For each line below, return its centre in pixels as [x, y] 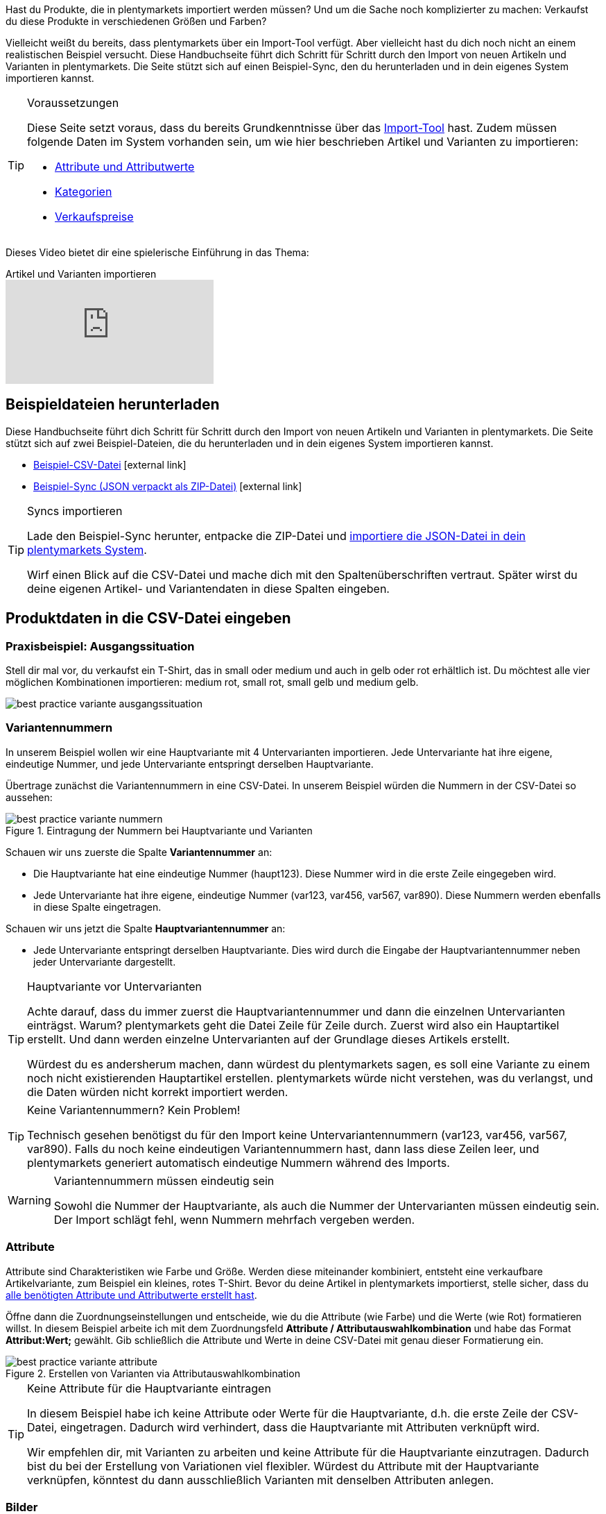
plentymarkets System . [87, 549]
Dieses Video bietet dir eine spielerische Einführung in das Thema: [157, 252]
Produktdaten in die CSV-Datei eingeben [148, 619]
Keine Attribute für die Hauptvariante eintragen [149, 1388]
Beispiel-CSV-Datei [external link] [110, 464]
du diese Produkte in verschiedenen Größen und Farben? [136, 21]
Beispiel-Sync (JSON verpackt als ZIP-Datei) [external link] [168, 486]
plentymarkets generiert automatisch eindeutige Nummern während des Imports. [239, 1162]
